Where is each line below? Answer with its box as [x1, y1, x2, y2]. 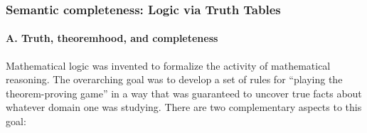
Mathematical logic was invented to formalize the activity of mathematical [6, 58, 331, 73]
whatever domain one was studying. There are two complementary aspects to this [6, 100, 362, 115]
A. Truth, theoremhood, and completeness [6, 31, 218, 46]
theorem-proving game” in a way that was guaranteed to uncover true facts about [6, 85, 362, 100]
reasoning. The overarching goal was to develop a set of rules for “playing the [6, 72, 343, 87]
